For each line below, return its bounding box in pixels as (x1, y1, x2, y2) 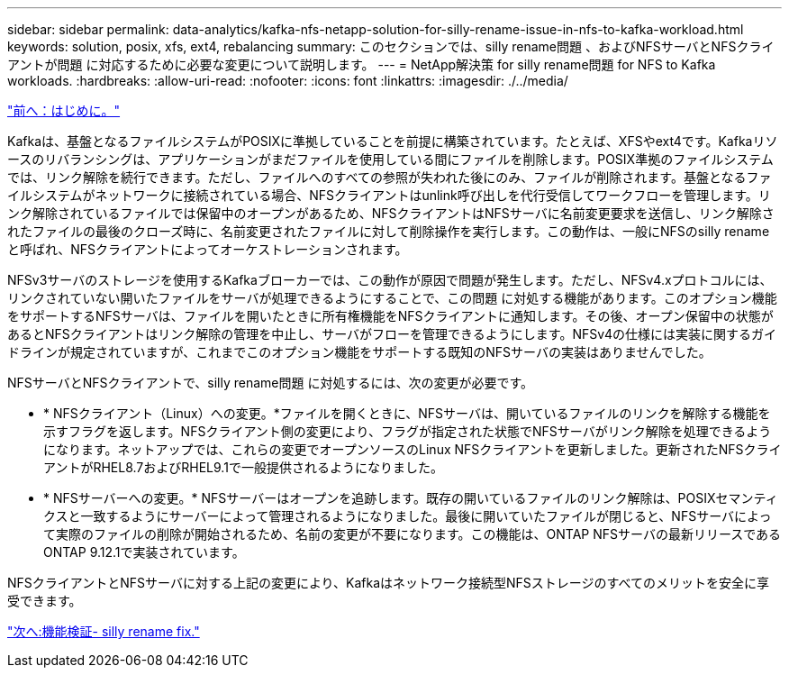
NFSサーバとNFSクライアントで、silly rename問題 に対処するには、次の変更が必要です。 (7, 375, 534, 390)
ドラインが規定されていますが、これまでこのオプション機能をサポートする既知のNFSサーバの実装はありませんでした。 (7, 344, 712, 360)
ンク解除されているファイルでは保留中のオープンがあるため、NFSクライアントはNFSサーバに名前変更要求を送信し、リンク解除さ (7, 205, 775, 221)
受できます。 (7, 593, 82, 608)
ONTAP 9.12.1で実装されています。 (43, 544, 245, 560)
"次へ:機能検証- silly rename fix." (7, 624, 200, 639)
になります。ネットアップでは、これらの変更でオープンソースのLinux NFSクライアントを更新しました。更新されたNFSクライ (43, 442, 782, 457)
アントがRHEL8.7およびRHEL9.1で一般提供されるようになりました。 (43, 460, 443, 475)
